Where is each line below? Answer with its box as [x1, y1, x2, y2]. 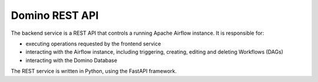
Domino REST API [11, 9, 99, 22]
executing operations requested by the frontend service [25, 40, 161, 47]
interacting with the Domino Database [25, 57, 118, 64]
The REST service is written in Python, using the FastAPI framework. [11, 68, 177, 75]
